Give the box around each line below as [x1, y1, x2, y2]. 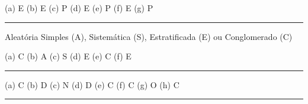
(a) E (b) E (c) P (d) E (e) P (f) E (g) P [5, 2, 153, 14]
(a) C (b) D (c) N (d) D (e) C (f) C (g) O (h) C [5, 78, 179, 90]
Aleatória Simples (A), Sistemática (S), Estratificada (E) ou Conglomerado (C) [5, 30, 293, 42]
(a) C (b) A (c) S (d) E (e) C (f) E [5, 50, 131, 62]
